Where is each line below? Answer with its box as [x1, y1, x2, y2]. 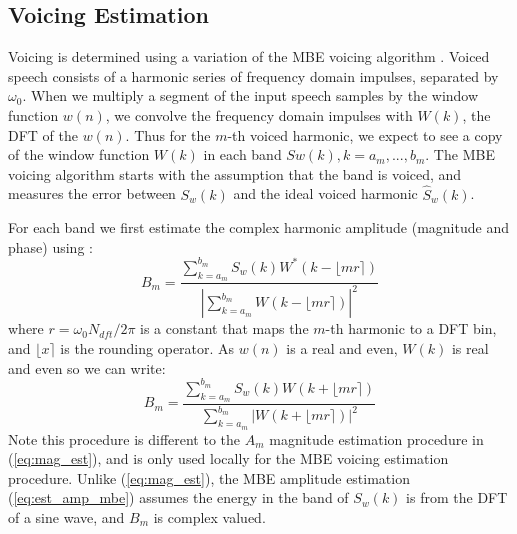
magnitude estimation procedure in [269, 428, 484, 449]
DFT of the [8, 124, 78, 145]
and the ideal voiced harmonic [233, 183, 418, 204]
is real [451, 338, 489, 359]
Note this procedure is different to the [8, 428, 241, 449]
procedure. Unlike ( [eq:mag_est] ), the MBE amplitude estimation [8, 467, 410, 488]
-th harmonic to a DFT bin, [325, 318, 497, 339]
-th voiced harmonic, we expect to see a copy [227, 124, 503, 145]
